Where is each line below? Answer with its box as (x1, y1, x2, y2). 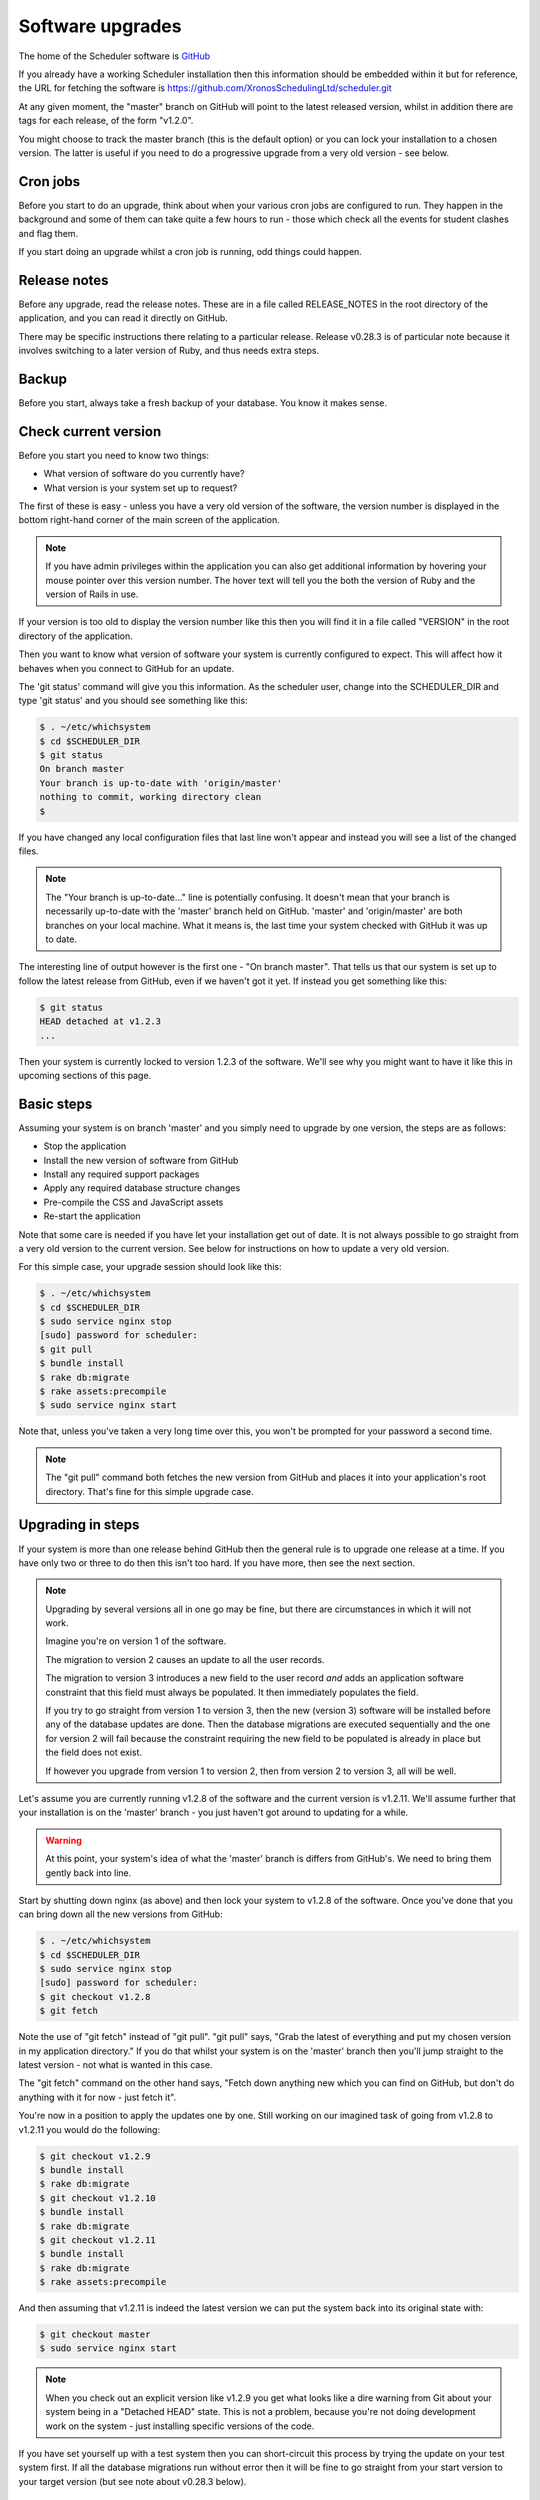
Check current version (18, 423, 162, 440)
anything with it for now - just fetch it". (18, 2091, 177, 2103)
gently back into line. (45, 1866, 132, 1879)
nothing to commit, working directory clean (39, 791, 262, 803)
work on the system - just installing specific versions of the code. (45, 2420, 315, 2432)
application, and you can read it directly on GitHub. (18, 312, 229, 324)
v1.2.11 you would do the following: (18, 2123, 160, 2135)
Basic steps (18, 1095, 93, 1112)
